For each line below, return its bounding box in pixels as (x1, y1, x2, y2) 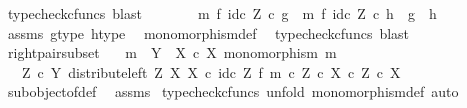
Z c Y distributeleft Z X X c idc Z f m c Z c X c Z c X (21, 61, 401, 82)
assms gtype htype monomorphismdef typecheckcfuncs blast (7, 22, 410, 43)
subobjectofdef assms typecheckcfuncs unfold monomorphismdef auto (7, 81, 459, 102)
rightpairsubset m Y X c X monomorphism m (7, 42, 337, 63)
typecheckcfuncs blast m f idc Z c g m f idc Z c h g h (7, 3, 437, 23)
